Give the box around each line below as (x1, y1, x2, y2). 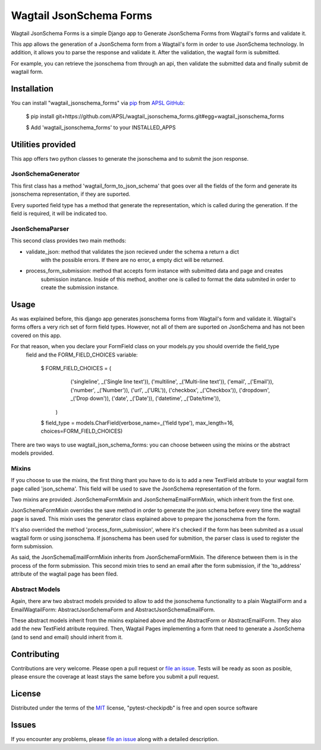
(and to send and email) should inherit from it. (11, 633, 123, 640)
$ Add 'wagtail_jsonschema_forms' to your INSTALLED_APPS (26, 124, 176, 131)
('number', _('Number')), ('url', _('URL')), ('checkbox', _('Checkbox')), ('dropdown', (70, 386, 270, 393)
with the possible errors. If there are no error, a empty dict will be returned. (40, 256, 224, 263)
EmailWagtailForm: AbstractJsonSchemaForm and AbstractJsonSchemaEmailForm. (11, 606, 215, 613)
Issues (11, 720, 36, 730)
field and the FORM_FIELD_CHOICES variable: (26, 351, 138, 358)
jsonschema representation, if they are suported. (11, 190, 131, 198)
